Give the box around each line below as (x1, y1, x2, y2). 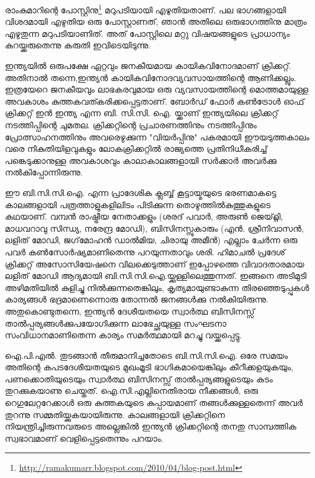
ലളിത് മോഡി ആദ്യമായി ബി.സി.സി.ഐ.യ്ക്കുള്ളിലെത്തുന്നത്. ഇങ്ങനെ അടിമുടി (5, 269, 307, 282)
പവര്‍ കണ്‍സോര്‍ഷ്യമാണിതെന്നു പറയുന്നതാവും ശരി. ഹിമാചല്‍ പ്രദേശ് (5, 245, 285, 258)
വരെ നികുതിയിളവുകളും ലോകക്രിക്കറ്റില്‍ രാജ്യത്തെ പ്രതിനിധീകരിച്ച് (5, 142, 267, 155)
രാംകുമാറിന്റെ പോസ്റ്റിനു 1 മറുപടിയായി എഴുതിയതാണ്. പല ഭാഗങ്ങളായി (5, 2, 286, 16)
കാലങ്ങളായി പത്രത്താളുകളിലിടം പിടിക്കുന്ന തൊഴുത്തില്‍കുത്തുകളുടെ (5, 198, 271, 211)
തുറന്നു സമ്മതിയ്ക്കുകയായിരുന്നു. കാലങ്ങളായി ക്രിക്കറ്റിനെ (5, 408, 225, 421)
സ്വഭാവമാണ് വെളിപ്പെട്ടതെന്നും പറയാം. (5, 431, 164, 444)
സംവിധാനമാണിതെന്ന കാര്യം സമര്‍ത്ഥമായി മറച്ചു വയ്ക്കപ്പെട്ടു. (5, 329, 242, 341)
